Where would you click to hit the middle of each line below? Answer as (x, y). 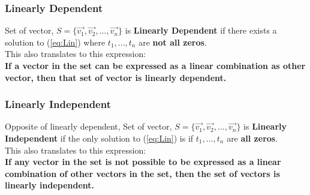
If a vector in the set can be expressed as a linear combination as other (155, 65)
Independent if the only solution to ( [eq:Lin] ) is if (99, 138)
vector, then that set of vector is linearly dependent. (116, 77)
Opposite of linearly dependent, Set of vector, (88, 126)
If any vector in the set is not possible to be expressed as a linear (143, 162)
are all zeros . (252, 138)
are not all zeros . (173, 42)
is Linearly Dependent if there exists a (201, 30)
